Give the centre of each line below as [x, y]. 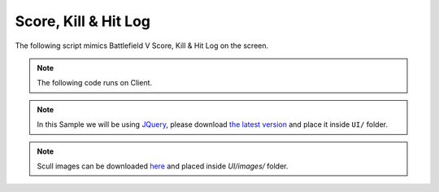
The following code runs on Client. [95, 83]
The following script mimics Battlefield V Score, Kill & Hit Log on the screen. [142, 46]
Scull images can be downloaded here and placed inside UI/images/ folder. [163, 166]
